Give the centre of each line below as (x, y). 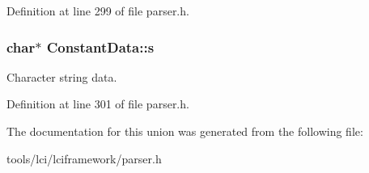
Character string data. (62, 76)
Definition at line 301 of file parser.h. (98, 104)
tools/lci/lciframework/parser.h (84, 158)
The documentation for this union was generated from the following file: (185, 131)
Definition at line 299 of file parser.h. (98, 11)
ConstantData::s (100, 46)
